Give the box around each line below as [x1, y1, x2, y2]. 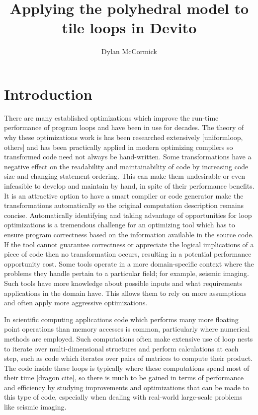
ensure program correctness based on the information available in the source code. [4, 229, 254, 239]
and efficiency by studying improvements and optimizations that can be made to [4, 382, 249, 392]
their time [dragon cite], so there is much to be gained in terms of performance [4, 372, 244, 383]
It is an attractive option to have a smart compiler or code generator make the [4, 190, 244, 201]
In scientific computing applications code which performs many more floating [4, 314, 239, 324]
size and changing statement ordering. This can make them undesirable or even [4, 171, 245, 181]
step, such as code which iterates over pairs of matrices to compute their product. [4, 353, 253, 363]
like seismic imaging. [4, 402, 67, 412]
